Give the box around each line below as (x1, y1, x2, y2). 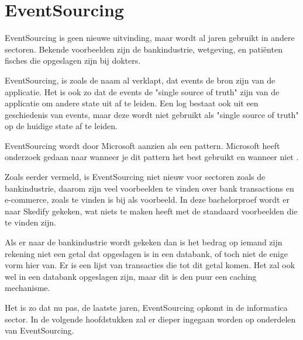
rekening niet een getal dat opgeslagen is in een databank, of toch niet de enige (5, 247, 288, 259)
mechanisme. (5, 282, 50, 294)
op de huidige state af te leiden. (5, 120, 118, 132)
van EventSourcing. (5, 324, 74, 336)
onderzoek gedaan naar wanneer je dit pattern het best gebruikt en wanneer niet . (5, 151, 299, 163)
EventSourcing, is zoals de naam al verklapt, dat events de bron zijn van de (5, 74, 276, 86)
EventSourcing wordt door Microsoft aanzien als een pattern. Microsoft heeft (5, 139, 280, 151)
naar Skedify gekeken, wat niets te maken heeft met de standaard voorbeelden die (5, 204, 298, 217)
